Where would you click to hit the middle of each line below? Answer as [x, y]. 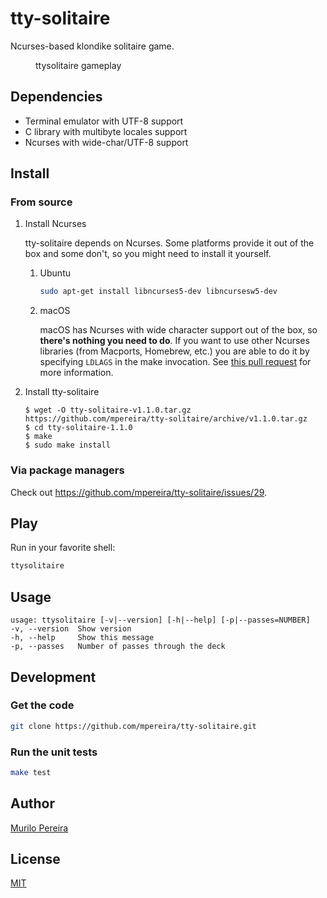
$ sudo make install [67, 445]
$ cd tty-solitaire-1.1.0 [78, 428]
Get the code [42, 705]
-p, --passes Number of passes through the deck [118, 647]
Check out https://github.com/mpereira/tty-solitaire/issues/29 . [139, 492]
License [35, 859]
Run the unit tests [54, 752]
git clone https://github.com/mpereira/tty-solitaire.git [133, 726]
